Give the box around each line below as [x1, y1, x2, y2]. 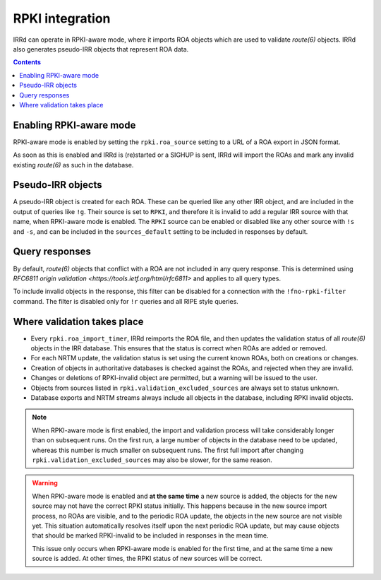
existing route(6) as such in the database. [13, 160, 134, 169]
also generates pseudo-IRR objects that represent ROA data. [13, 45, 189, 53]
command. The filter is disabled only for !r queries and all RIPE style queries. [13, 297, 239, 305]
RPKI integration [13, 11, 111, 26]
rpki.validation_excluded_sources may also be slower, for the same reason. [32, 456, 272, 464]
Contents [13, 58, 42, 66]
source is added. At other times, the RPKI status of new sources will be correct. [32, 555, 262, 563]
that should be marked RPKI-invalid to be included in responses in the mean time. [32, 531, 269, 540]
